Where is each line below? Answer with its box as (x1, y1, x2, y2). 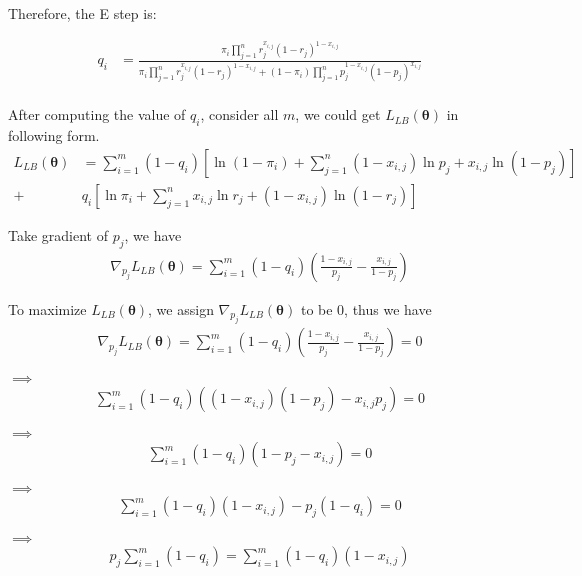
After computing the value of (8, 104, 186, 125)
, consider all (200, 104, 279, 125)
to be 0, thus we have (300, 298, 432, 319)
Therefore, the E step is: (8, 3, 157, 23)
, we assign (148, 298, 214, 319)
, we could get (295, 104, 381, 125)
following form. (8, 125, 100, 146)
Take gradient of (8, 224, 108, 245)
